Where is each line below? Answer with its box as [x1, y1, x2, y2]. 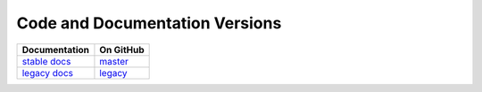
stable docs [21, 55, 71, 67]
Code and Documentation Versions [16, 13, 282, 33]
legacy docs [21, 66, 74, 79]
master [99, 55, 129, 67]
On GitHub [99, 43, 145, 56]
